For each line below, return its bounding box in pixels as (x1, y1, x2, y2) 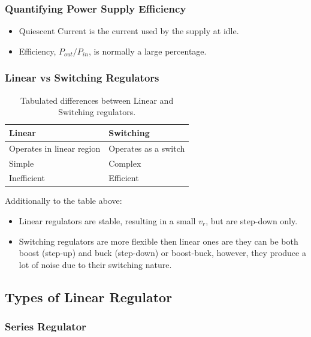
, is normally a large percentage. (88, 44, 207, 57)
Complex (108, 157, 141, 169)
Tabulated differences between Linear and (20, 94, 174, 106)
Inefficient (9, 171, 45, 184)
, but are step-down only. (206, 215, 298, 227)
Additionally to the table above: (5, 194, 122, 207)
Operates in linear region (9, 142, 101, 154)
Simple (9, 157, 34, 169)
